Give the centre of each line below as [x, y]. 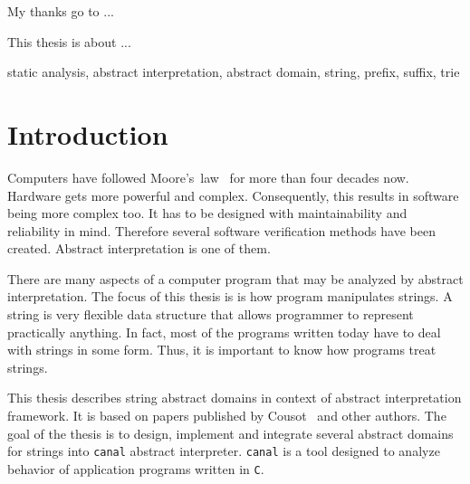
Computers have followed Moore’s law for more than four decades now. [208, 177]
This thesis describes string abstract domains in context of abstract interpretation [235, 398]
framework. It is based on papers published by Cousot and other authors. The [227, 416]
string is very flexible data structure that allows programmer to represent [211, 314]
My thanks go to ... [61, 11]
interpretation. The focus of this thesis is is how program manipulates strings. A [230, 296]
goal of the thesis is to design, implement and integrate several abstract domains [230, 433]
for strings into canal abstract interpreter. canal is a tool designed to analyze [224, 451]
